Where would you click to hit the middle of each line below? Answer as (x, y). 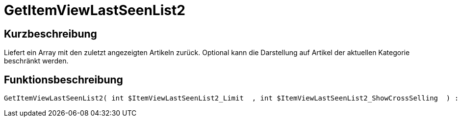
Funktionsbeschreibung (64, 80)
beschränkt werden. (36, 61)
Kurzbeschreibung (51, 34)
